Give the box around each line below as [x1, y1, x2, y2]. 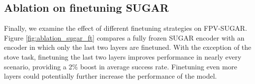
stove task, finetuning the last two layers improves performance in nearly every [4, 51, 242, 62]
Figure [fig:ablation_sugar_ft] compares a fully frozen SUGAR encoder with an [4, 32, 245, 42]
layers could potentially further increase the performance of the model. [4, 71, 217, 81]
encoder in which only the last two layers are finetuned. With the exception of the [4, 42, 252, 52]
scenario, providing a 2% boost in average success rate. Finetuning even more [4, 61, 237, 71]
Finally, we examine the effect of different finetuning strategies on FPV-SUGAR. [4, 23, 247, 33]
